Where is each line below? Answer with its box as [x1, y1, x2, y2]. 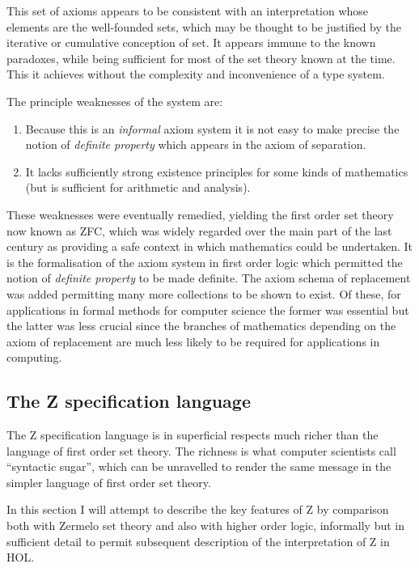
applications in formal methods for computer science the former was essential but [6, 301, 409, 318]
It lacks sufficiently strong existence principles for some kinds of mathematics [25, 163, 408, 180]
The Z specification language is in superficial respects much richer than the [6, 426, 379, 443]
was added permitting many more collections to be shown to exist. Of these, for [6, 285, 401, 302]
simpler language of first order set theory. [6, 473, 211, 490]
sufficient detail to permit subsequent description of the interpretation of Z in [6, 532, 390, 549]
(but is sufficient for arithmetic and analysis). [25, 179, 251, 196]
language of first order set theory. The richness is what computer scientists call [6, 442, 396, 459]
